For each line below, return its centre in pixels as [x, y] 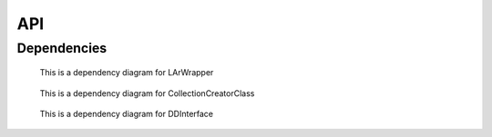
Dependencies [62, 48]
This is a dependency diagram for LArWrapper [127, 73]
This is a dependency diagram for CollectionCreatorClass [147, 93]
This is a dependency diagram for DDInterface [127, 113]
